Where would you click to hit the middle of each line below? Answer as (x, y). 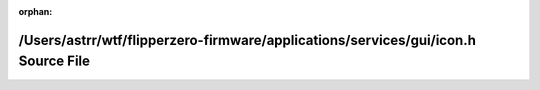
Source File (54, 61)
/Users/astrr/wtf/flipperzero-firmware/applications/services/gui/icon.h (247, 40)
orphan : (35, 11)
